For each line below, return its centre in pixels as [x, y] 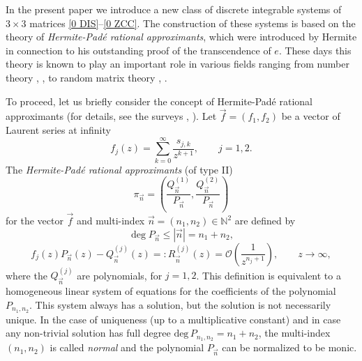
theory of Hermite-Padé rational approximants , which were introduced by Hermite [181, 37]
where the [27, 275]
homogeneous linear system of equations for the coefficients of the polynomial [171, 291]
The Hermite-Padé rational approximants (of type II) [119, 169]
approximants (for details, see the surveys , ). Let [111, 116]
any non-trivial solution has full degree [88, 333]
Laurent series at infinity [58, 129]
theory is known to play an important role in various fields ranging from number [178, 64]
